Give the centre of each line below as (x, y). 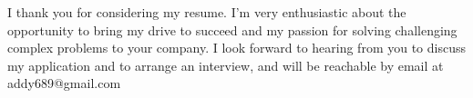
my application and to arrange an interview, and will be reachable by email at (226, 65)
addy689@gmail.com (64, 83)
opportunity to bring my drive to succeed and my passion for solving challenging (232, 29)
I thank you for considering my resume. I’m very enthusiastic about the (207, 12)
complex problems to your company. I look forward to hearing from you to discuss (236, 48)
